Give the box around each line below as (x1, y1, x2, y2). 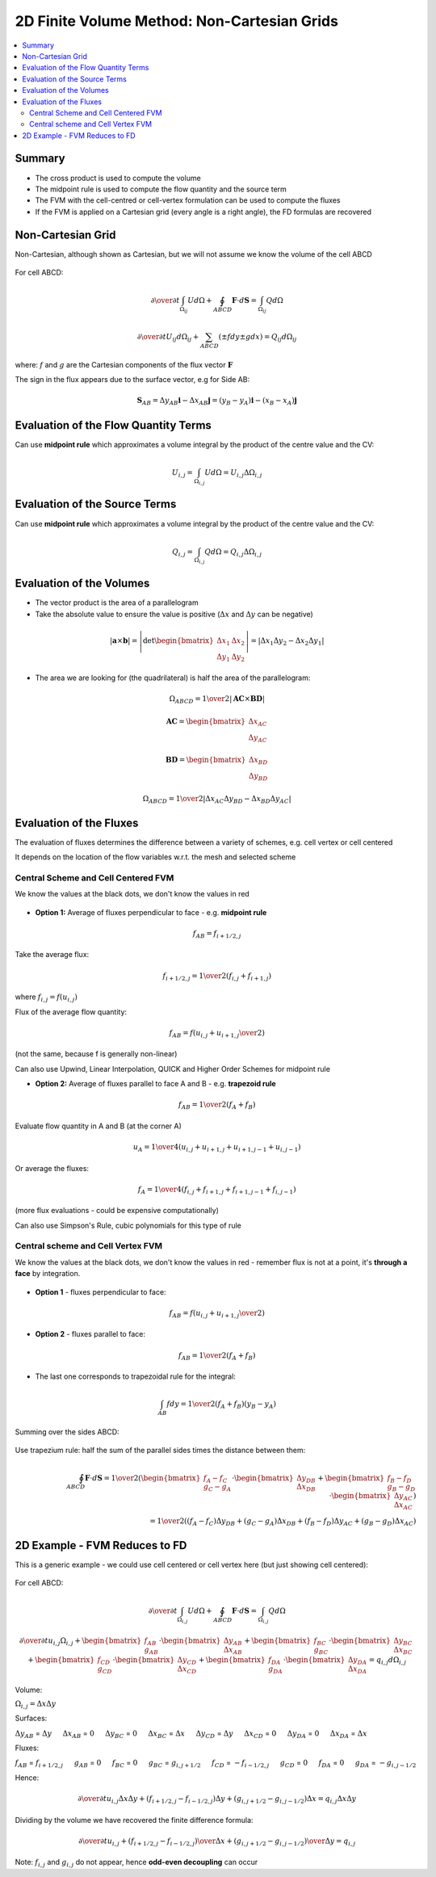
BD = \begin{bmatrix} (166, 755, 246, 765)
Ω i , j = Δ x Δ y (15, 1699, 57, 1711)
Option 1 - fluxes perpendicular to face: (35, 1287, 166, 1296)
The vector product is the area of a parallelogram (35, 598, 199, 607)
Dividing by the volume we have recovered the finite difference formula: (15, 1815, 254, 1825)
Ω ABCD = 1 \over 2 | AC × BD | (169, 695, 266, 706)
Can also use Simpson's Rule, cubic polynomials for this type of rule (15, 1220, 241, 1230)
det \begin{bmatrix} (142, 636, 214, 645)
